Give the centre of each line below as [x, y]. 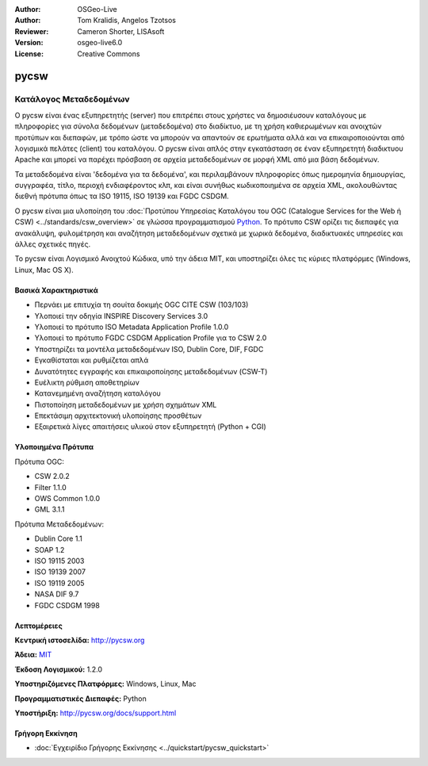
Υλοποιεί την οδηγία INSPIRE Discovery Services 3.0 [121, 316]
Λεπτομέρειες [38, 626]
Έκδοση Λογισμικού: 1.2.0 [59, 669]
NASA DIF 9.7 [57, 594]
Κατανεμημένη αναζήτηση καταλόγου [98, 393]
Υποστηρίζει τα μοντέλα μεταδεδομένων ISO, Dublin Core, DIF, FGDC [149, 349]
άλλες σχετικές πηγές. [53, 244]
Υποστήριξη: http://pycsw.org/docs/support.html [96, 713]
